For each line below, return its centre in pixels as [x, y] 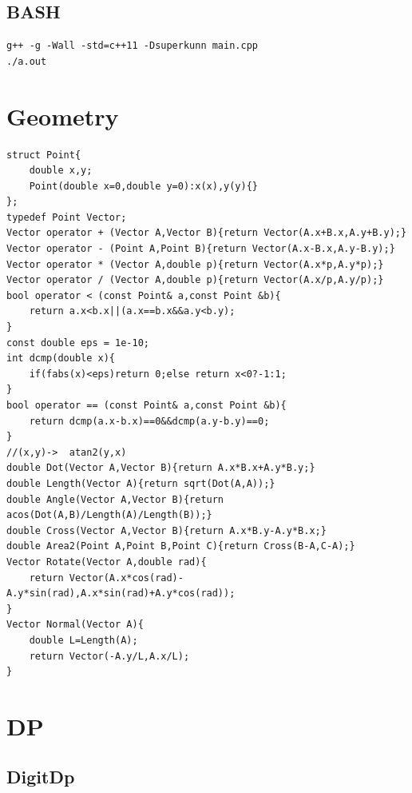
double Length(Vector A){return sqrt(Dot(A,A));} [141, 483]
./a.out [27, 61]
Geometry [63, 116]
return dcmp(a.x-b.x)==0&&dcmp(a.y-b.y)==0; [149, 421]
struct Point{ [44, 155]
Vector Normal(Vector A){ [75, 625]
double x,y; [61, 171]
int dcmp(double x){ [61, 359]
